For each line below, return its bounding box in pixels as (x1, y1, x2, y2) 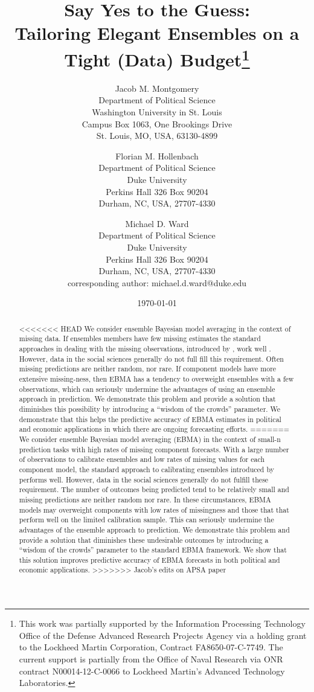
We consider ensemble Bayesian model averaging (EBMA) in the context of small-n (19, 434, 281, 444)
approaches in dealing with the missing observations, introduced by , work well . (19, 344, 271, 354)
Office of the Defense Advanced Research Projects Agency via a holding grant (19, 629, 307, 641)
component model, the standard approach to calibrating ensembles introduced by (19, 464, 274, 474)
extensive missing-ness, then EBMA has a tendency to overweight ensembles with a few (19, 374, 294, 383)
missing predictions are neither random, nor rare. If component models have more (19, 364, 277, 374)
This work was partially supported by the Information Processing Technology (19, 617, 306, 630)
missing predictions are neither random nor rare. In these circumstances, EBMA (19, 494, 271, 504)
